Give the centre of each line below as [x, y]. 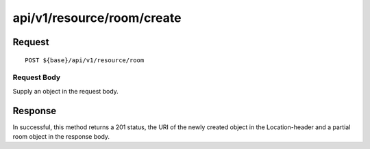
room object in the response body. [61, 136]
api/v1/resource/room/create [97, 18]
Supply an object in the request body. [66, 91]
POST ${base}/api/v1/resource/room [85, 60]
